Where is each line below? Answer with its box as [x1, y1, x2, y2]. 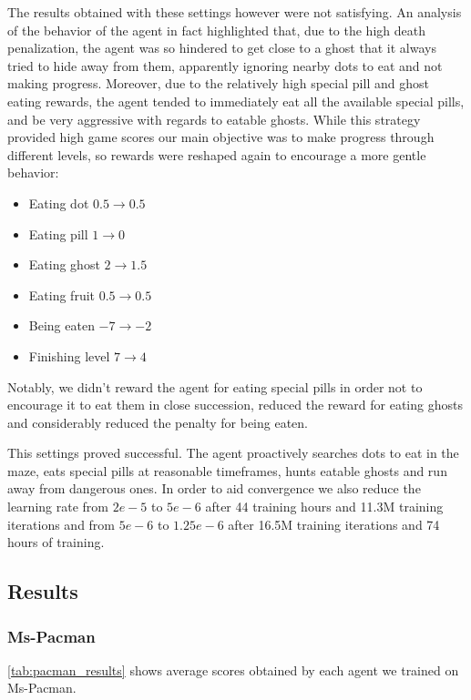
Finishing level [28, 346, 110, 365]
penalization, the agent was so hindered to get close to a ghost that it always [7, 38, 436, 57]
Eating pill [28, 224, 88, 243]
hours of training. [7, 533, 105, 552]
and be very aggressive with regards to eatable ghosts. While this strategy [7, 109, 421, 128]
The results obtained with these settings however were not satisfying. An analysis [7, 3, 462, 21]
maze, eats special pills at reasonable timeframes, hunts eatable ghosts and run [7, 461, 447, 480]
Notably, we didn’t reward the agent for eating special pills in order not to [7, 377, 423, 396]
